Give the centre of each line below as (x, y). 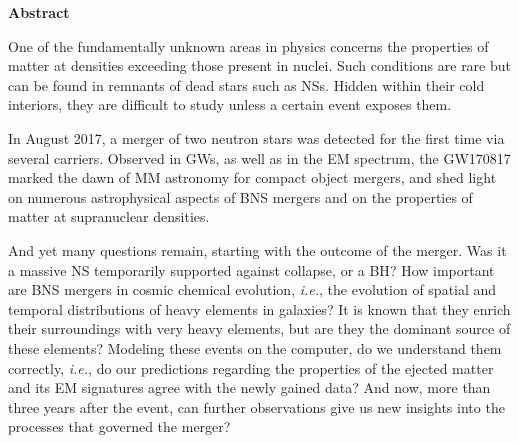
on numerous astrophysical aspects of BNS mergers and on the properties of (240, 196)
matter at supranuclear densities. (109, 216)
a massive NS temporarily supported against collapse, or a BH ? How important (251, 269)
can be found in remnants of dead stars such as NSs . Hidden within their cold (246, 84)
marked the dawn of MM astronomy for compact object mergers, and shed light (252, 177)
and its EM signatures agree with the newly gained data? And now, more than (249, 387)
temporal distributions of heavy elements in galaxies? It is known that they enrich (259, 308)
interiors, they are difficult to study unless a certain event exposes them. (230, 104)
